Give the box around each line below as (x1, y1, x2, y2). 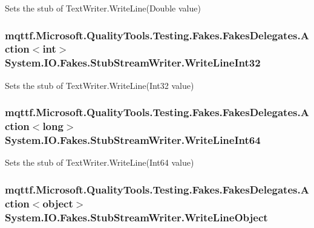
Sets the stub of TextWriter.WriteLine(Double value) (5, 2, 201, 14)
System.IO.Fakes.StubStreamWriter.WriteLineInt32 (5, 55, 261, 70)
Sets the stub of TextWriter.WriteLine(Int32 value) (5, 79, 194, 91)
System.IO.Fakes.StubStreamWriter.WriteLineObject (5, 209, 268, 224)
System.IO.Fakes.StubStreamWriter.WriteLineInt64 (5, 132, 261, 148)
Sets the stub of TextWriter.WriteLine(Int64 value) (5, 156, 194, 169)
